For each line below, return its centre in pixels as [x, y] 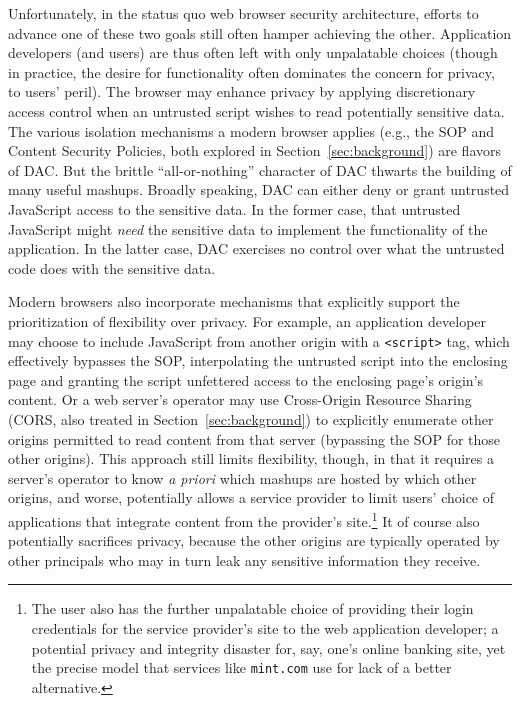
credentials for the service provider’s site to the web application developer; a [265, 627]
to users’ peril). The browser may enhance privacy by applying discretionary [242, 91]
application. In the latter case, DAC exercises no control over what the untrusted [256, 248]
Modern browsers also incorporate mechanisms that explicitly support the [234, 301]
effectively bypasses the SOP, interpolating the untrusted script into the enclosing [258, 360]
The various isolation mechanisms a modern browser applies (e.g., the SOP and [251, 130]
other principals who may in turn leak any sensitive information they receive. [244, 559]
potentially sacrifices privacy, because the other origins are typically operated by [254, 540]
